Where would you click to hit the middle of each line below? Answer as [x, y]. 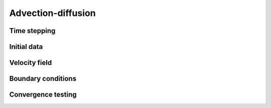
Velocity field [31, 63]
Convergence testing [43, 95]
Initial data [26, 47]
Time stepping [32, 31]
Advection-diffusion [52, 13]
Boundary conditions [43, 79]
